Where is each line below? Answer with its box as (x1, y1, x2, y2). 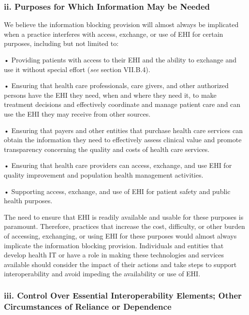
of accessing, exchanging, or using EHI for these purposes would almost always (4, 230, 237, 240)
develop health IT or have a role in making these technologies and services (4, 250, 224, 260)
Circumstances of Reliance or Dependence (4, 300, 172, 312)
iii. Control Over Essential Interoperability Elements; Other (4, 289, 242, 301)
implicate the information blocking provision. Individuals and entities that (4, 240, 224, 250)
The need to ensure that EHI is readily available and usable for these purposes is (4, 211, 244, 222)
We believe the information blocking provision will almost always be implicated (4, 19, 239, 30)
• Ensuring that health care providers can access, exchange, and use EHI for (4, 160, 232, 170)
